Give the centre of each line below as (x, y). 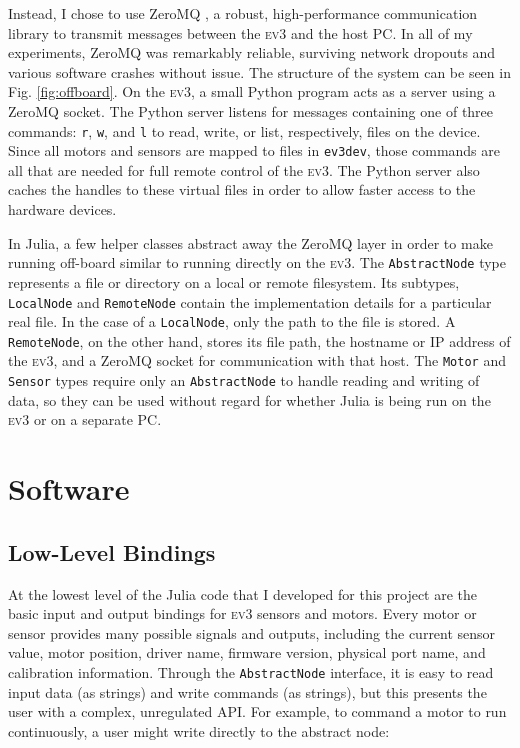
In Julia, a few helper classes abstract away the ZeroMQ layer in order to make (250, 242)
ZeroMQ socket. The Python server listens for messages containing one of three (251, 110)
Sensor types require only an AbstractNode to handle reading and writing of (244, 380)
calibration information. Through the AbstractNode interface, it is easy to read (251, 671)
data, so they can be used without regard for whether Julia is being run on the (249, 399)
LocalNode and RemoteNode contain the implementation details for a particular (250, 301)
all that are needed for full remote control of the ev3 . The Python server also (244, 169)
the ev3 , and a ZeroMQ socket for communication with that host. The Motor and (257, 360)
